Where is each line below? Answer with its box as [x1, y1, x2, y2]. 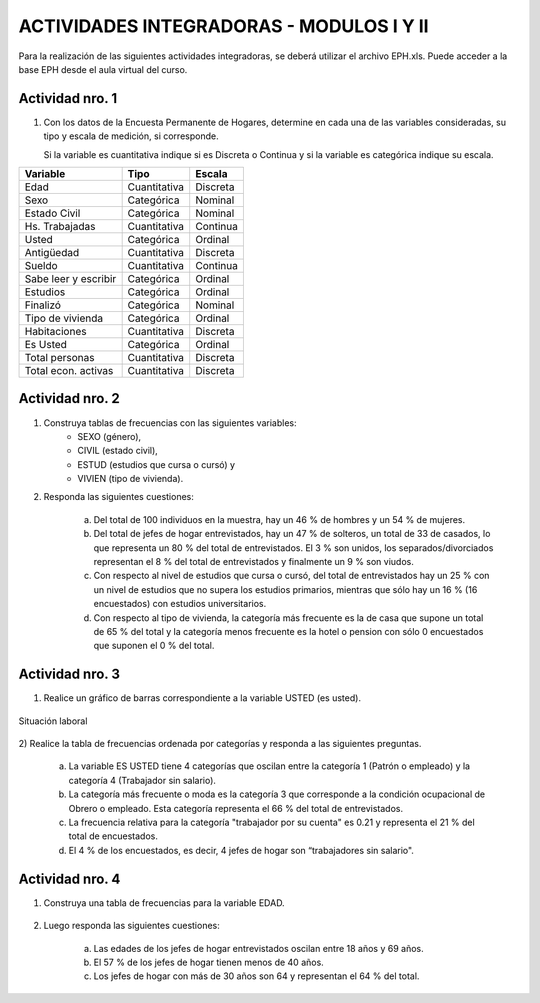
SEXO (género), [77, 430, 142, 442]
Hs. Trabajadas [24, 220, 96, 234]
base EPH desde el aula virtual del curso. [18, 63, 188, 75]
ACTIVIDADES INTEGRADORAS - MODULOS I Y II [18, 15, 429, 37]
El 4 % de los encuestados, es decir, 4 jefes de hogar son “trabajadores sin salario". [68, 844, 415, 856]
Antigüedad [24, 246, 80, 260]
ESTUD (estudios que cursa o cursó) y [77, 458, 235, 470]
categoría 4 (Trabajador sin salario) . [68, 774, 217, 786]
